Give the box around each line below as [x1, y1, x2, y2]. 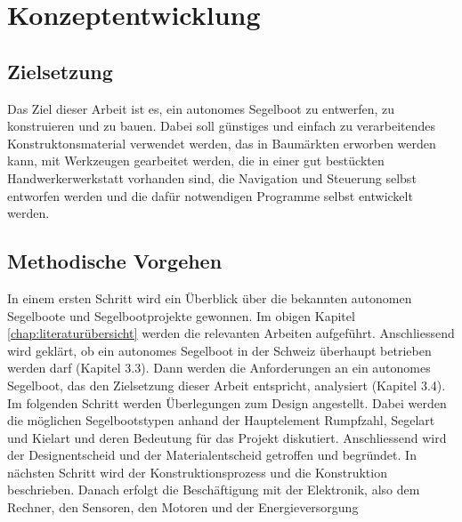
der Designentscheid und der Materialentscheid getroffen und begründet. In [7, 446, 417, 464]
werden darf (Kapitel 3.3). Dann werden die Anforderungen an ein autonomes [7, 358, 431, 377]
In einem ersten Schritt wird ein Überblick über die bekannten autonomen [7, 288, 412, 307]
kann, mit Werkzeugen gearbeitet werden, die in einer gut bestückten [7, 151, 385, 170]
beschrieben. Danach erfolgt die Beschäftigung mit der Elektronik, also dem [7, 480, 420, 499]
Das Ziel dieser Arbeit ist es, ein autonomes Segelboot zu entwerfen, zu [7, 99, 395, 117]
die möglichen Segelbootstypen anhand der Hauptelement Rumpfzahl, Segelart [7, 411, 435, 430]
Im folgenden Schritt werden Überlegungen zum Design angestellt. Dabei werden [7, 393, 447, 412]
